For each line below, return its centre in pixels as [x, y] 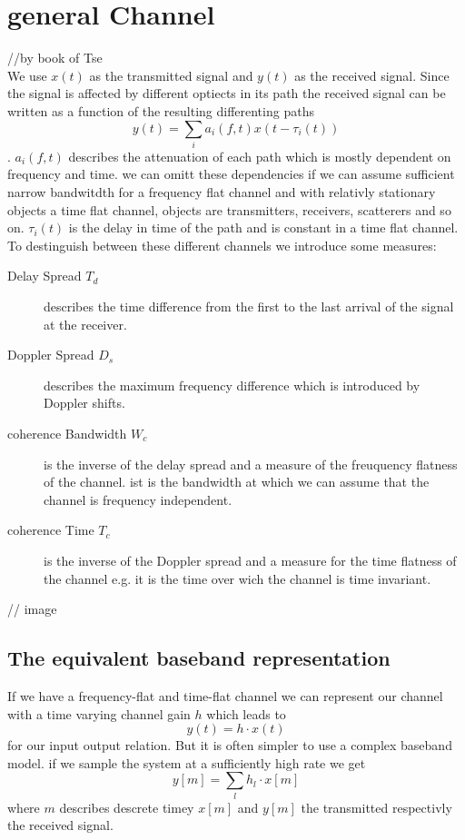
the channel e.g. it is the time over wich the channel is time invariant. [237, 578]
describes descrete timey [127, 807]
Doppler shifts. [84, 403]
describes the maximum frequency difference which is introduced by [232, 385]
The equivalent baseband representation [199, 658]
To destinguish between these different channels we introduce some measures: [222, 245]
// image [32, 609]
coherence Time [51, 530]
